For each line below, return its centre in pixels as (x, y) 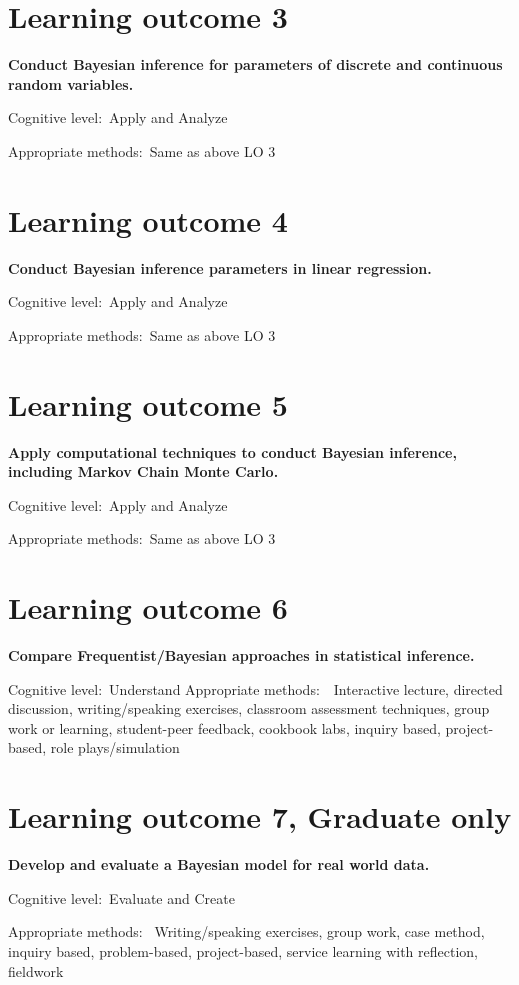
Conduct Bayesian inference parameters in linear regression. (220, 267)
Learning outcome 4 (148, 219)
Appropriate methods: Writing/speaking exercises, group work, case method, (246, 931)
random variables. (71, 83)
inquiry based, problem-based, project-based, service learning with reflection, (243, 950)
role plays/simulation (115, 747)
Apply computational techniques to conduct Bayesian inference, (232, 451)
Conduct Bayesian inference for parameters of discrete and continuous (255, 64)
